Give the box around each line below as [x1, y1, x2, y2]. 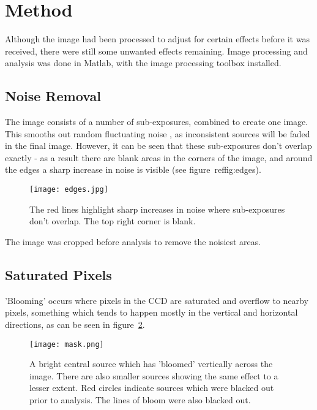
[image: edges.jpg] [29, 185, 108, 194]
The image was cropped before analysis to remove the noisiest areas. [5, 235, 261, 248]
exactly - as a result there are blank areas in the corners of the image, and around [5, 151, 313, 164]
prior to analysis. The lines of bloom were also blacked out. [29, 393, 251, 406]
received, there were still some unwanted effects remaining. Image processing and [5, 44, 308, 57]
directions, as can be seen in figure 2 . [5, 317, 145, 330]
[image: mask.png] [29, 340, 104, 349]
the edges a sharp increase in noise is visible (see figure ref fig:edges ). [5, 163, 261, 176]
